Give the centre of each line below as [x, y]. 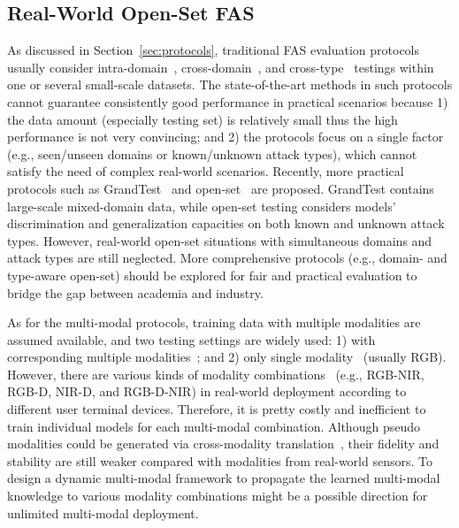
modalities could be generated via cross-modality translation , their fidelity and [223, 444]
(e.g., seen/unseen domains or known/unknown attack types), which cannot [212, 153]
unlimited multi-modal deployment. [103, 513]
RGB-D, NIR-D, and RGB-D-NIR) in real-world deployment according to [207, 391]
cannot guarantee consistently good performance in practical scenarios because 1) [228, 101]
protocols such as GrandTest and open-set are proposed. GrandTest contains [221, 188]
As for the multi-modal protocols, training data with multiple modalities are [214, 322]
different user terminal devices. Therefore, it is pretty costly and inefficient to [217, 409]
